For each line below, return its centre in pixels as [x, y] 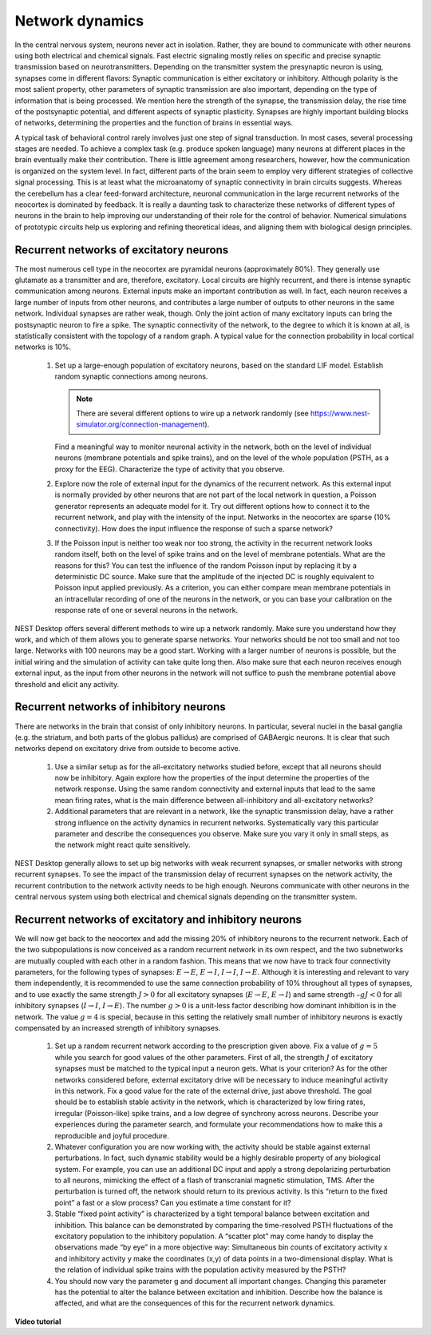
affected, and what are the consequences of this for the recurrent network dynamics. [195, 1303]
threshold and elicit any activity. [67, 684]
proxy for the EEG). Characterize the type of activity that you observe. [170, 469]
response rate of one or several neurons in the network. [146, 610]
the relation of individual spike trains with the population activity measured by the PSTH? [200, 1269]
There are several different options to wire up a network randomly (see [192, 413]
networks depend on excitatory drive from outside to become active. [128, 749]
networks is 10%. [43, 347]
